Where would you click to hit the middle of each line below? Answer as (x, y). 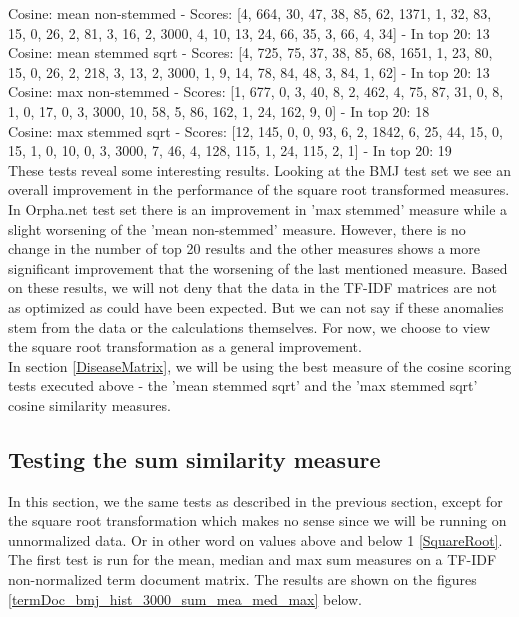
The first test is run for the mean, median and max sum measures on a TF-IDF (252, 559)
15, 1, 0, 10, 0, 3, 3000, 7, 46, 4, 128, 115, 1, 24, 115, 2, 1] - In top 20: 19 (230, 150)
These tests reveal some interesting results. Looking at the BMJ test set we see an (260, 169)
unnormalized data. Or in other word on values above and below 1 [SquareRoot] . (255, 539)
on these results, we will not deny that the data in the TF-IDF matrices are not (253, 287)
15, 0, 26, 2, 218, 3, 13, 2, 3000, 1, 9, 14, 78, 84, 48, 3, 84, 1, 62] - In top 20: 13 (249, 71)
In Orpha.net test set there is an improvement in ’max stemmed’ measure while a (258, 208)
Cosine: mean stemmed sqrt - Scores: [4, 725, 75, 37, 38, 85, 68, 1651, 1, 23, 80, (250, 52)
